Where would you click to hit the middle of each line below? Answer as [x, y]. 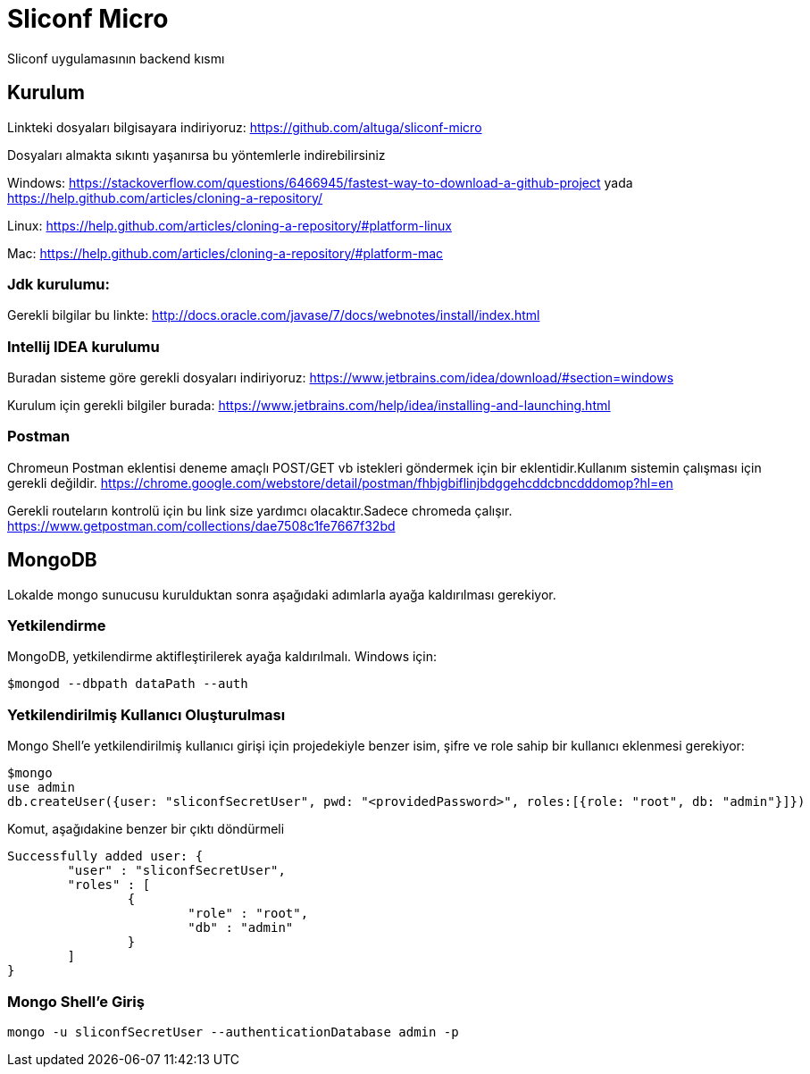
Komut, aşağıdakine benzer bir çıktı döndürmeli [146, 829]
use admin [41, 788]
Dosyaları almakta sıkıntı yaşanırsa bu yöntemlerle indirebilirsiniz [196, 155]
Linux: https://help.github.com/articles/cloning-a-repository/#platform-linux [230, 225]
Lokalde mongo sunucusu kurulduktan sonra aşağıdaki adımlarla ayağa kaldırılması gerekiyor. [282, 594]
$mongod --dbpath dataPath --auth [128, 684]
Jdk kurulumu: [58, 284]
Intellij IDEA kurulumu [84, 346]
